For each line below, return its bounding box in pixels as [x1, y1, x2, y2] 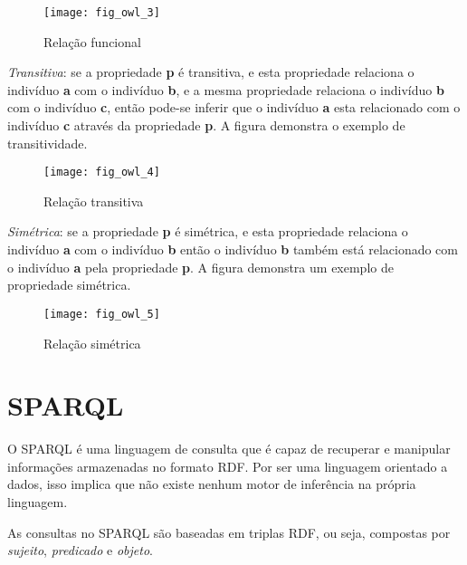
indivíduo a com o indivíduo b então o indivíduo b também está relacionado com [7, 240, 458, 259]
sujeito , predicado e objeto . [7, 541, 153, 560]
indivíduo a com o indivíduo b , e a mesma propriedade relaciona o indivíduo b [7, 80, 444, 99]
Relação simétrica [43, 333, 141, 352]
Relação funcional [43, 32, 141, 51]
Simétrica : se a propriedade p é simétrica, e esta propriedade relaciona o [7, 222, 408, 241]
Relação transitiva [43, 191, 144, 210]
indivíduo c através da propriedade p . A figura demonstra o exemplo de [7, 116, 405, 135]
